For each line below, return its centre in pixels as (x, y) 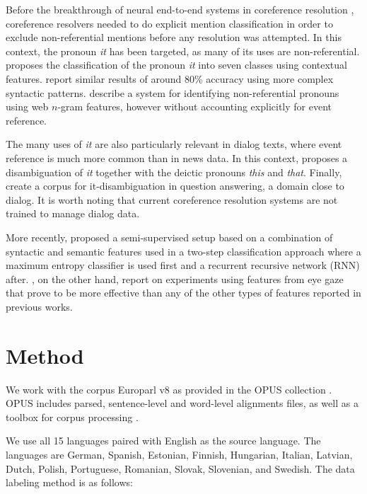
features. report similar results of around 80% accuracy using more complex (170, 78)
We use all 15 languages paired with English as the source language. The (163, 441)
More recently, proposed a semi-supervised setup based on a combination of (169, 237)
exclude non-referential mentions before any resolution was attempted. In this (174, 37)
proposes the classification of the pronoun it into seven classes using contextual (176, 65)
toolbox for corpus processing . (72, 417)
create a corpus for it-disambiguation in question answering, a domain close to (175, 186)
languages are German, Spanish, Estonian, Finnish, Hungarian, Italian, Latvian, (179, 454)
